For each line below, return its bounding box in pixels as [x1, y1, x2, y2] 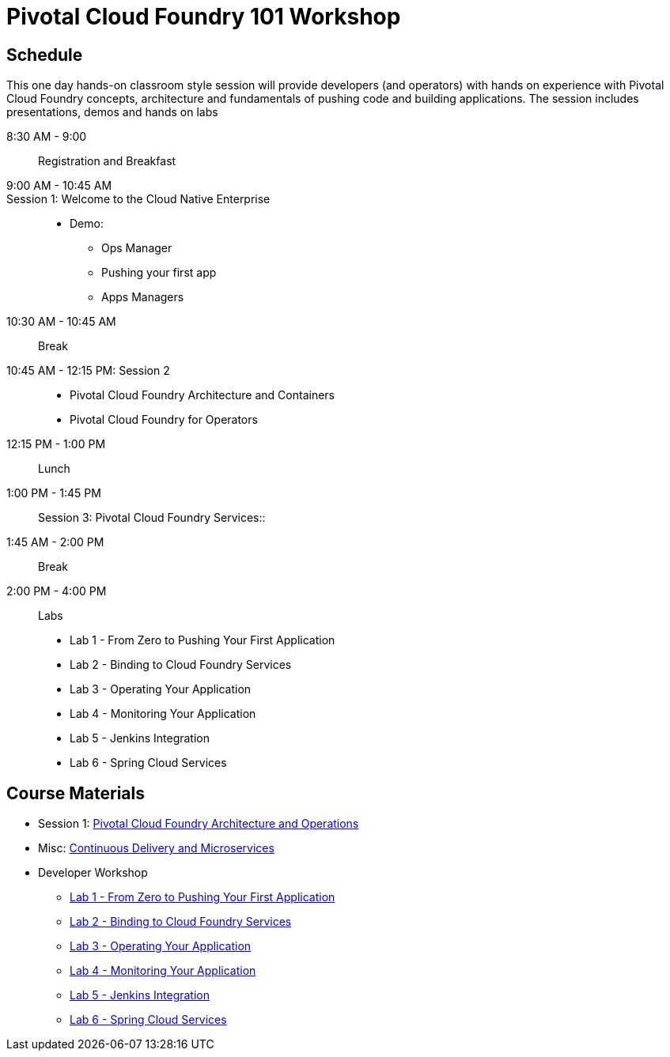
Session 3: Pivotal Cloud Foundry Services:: [38, 511, 266, 525]
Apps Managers [101, 290, 184, 304]
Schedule [6, 44, 83, 65]
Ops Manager [101, 241, 172, 255]
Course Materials [6, 783, 146, 803]
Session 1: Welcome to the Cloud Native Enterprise [6, 192, 271, 206]
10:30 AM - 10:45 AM [6, 315, 116, 329]
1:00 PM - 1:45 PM [6, 486, 101, 500]
